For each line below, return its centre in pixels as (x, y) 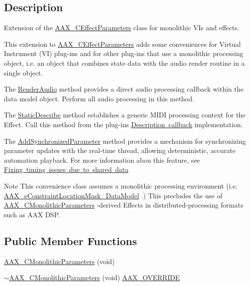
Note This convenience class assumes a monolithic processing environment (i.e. (121, 185)
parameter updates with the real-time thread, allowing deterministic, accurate (120, 150)
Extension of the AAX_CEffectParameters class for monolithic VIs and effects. (122, 28)
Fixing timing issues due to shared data (66, 169)
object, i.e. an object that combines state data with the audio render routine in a (125, 63)
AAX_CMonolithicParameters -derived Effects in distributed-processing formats (124, 205)
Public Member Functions (70, 240)
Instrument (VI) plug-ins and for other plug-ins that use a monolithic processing (124, 53)
